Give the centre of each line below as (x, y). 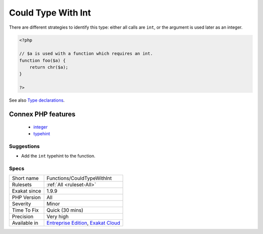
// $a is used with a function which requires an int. (86, 54)
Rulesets (22, 185)
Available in (25, 223)
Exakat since (27, 191)
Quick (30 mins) (65, 210)
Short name (25, 179)
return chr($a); (49, 67)
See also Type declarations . (37, 100)
